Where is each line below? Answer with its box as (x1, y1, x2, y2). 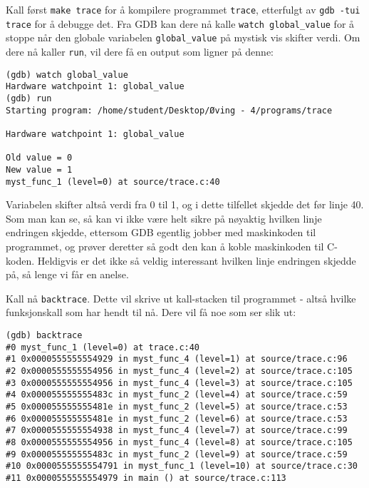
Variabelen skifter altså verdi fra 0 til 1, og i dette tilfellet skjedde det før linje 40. (6, 197, 364, 212)
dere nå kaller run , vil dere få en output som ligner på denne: (6, 44, 274, 59)
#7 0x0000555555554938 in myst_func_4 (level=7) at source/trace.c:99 (6, 425, 348, 436)
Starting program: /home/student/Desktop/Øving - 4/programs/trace (6, 105, 333, 116)
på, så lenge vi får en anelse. (6, 267, 129, 282)
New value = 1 (6, 164, 73, 175)
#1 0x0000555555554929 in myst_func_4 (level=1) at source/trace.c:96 (6, 354, 348, 365)
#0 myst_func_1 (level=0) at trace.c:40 (6, 342, 200, 352)
